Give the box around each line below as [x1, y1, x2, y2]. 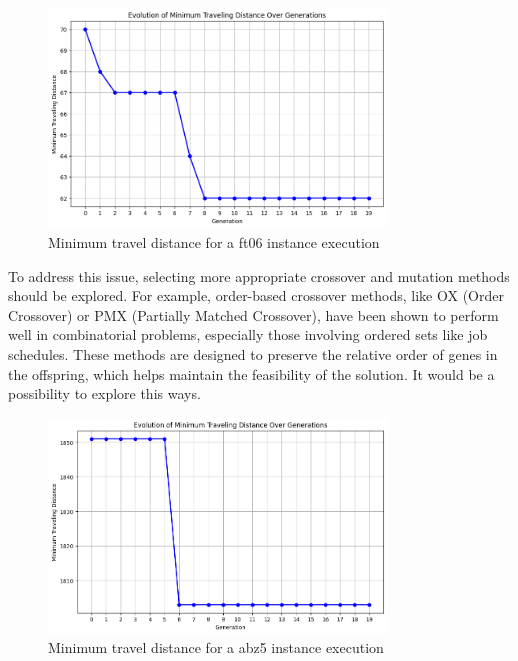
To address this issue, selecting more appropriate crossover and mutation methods [8, 265, 510, 286]
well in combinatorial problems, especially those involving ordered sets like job [8, 324, 488, 345]
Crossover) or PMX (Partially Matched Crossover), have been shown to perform [8, 304, 499, 325]
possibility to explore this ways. [8, 383, 201, 404]
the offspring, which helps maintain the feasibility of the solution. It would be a [8, 363, 495, 384]
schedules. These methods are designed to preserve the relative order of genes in [8, 343, 498, 364]
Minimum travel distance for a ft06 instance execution [48, 231, 380, 252]
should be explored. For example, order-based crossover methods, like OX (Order [8, 285, 504, 306]
